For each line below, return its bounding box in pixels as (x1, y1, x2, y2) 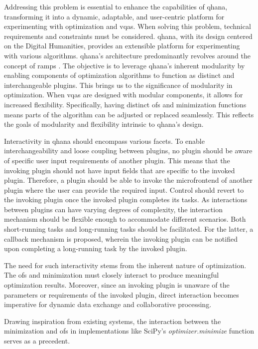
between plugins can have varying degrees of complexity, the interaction (4, 204, 223, 214)
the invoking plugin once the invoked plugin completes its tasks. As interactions (4, 194, 248, 205)
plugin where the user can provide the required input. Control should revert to (4, 184, 244, 195)
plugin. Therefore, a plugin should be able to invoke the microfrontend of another (4, 175, 253, 185)
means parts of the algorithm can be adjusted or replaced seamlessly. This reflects (4, 109, 254, 119)
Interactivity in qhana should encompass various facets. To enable (4, 135, 205, 146)
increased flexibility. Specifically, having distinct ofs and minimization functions (4, 99, 247, 109)
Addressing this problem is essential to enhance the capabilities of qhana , (4, 1, 228, 11)
